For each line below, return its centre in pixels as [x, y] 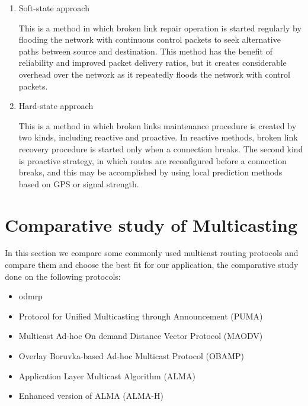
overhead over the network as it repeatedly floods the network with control [154, 74]
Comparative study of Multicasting [151, 224]
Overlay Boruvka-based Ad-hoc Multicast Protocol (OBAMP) [131, 356]
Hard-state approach [56, 106]
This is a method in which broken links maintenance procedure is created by [158, 125]
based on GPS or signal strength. [79, 183]
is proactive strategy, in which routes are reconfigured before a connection [153, 160]
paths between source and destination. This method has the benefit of [145, 51]
